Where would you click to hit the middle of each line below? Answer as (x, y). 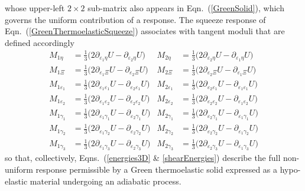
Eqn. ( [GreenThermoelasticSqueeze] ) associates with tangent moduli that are (145, 31)
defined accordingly (40, 42)
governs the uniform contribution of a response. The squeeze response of (135, 19)
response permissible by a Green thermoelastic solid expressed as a (157, 169)
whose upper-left (35, 8)
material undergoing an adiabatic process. (106, 181)
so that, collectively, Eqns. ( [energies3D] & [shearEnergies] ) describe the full (143, 158)
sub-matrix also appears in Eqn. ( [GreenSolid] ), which (186, 8)
